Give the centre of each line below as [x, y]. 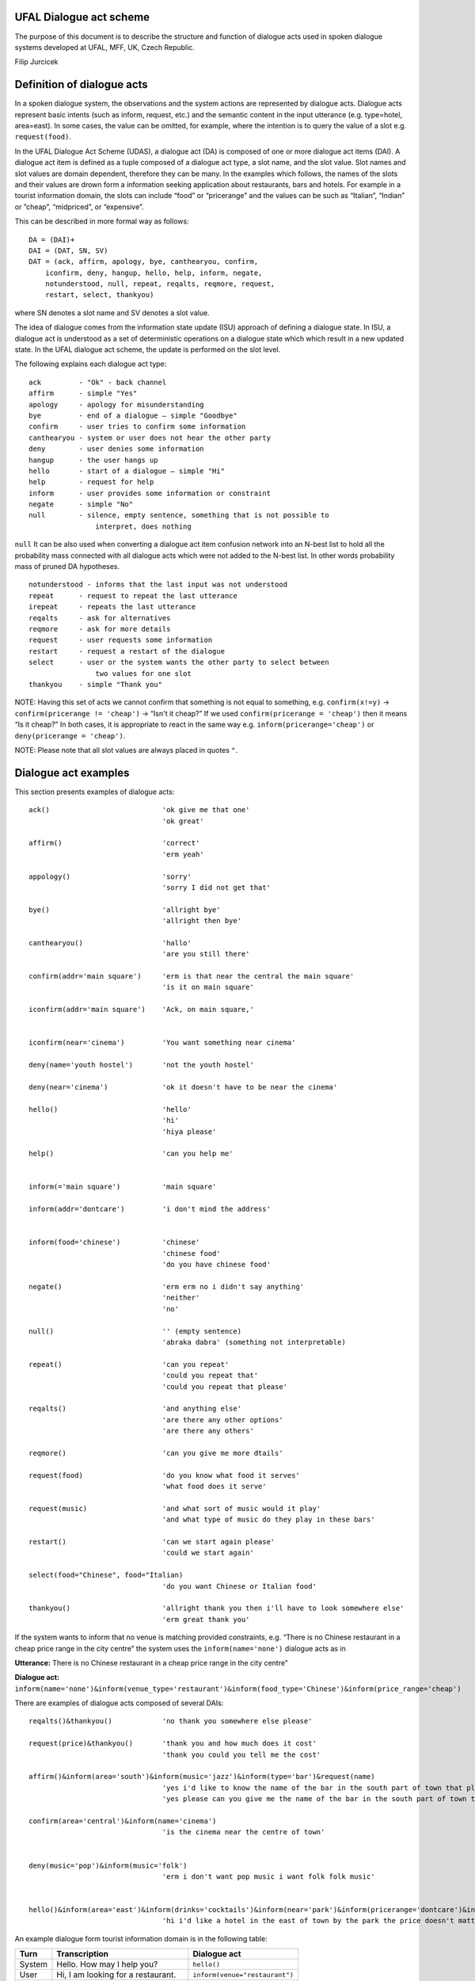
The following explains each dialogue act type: [91, 364]
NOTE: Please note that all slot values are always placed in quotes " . [126, 750]
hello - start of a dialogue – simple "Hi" [127, 471]
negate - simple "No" [81, 504]
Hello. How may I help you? [107, 1964]
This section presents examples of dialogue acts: [95, 792]
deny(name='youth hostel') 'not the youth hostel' [142, 1065]
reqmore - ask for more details [100, 629]
